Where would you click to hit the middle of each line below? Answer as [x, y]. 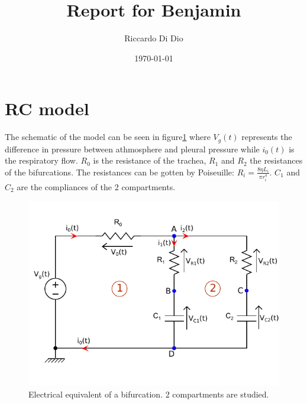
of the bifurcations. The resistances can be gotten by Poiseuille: [119, 172]
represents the [267, 137]
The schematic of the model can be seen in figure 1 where [108, 137]
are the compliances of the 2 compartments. [96, 186]
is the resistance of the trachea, [150, 160]
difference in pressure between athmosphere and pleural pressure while [132, 149]
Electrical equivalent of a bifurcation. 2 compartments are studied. [149, 394]
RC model [47, 108]
